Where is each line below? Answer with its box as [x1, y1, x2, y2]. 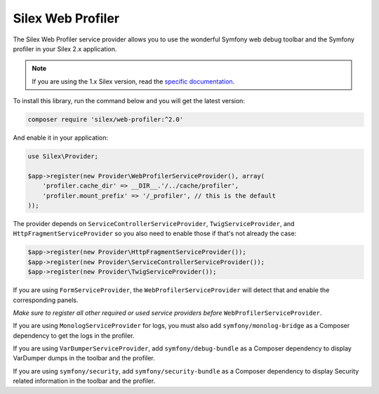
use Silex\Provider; [27, 152, 98, 161]
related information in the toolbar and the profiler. [13, 376, 156, 386]
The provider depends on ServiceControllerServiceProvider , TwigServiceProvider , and [13, 220, 295, 228]
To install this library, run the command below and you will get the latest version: [13, 97, 246, 105]
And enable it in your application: [13, 133, 109, 142]
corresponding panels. [13, 296, 79, 304]
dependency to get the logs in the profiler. [13, 331, 135, 340]
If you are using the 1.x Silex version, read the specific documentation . [32, 77, 235, 86]
